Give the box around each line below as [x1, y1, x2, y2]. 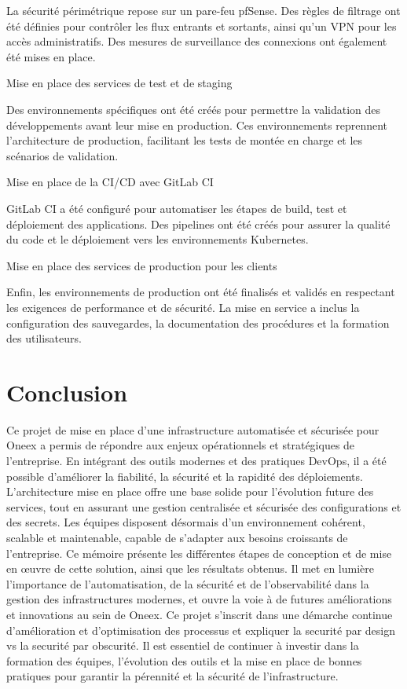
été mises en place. [6, 48, 96, 64]
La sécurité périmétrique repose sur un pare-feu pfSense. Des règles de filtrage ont [6, 2, 401, 18]
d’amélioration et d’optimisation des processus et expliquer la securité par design [6, 621, 396, 638]
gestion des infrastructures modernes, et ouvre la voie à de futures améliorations [6, 591, 392, 607]
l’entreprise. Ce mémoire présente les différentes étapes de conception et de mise [6, 544, 392, 561]
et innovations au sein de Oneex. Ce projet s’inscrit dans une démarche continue [6, 606, 393, 622]
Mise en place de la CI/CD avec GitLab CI [6, 174, 214, 190]
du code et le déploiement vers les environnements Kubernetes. [6, 231, 309, 247]
